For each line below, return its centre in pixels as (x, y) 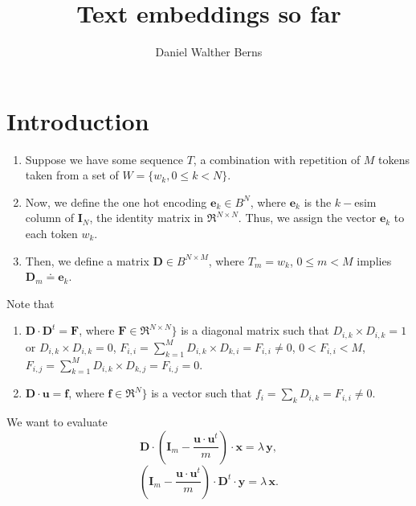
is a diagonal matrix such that (255, 330)
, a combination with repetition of (277, 159)
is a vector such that (202, 393)
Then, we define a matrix (87, 260)
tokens (394, 159)
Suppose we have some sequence (104, 159)
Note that (31, 303)
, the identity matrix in (147, 218)
